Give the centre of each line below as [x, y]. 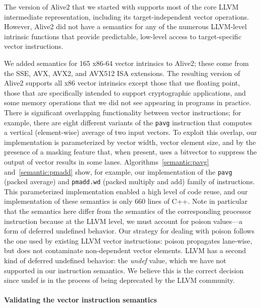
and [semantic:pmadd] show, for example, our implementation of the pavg [118, 171]
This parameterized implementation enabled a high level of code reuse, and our [126, 191]
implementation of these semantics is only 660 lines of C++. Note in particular [126, 201]
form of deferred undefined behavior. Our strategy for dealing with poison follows [129, 231]
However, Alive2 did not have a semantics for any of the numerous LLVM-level [125, 26]
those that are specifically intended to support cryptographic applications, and [125, 92]
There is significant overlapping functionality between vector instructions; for [123, 112]
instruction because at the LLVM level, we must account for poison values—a [123, 221]
